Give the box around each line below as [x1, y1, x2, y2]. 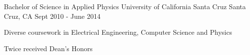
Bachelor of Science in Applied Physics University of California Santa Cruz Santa [4, 1, 246, 11]
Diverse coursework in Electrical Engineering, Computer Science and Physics [4, 27, 232, 37]
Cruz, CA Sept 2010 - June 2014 [4, 11, 100, 21]
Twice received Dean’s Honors [4, 43, 93, 53]
